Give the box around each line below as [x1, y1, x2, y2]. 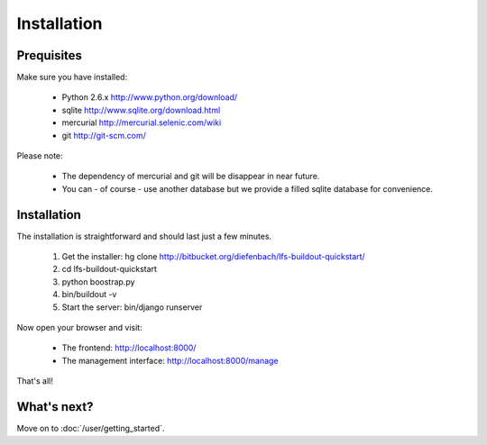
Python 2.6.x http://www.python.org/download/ [61, 92, 238, 103]
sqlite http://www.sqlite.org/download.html [61, 104, 221, 115]
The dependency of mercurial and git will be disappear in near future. [61, 171, 320, 182]
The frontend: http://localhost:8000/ [61, 342, 197, 353]
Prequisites [16, 48, 83, 63]
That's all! [16, 376, 53, 386]
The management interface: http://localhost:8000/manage [61, 355, 279, 366]
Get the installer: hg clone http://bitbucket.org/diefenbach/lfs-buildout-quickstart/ [61, 251, 365, 262]
